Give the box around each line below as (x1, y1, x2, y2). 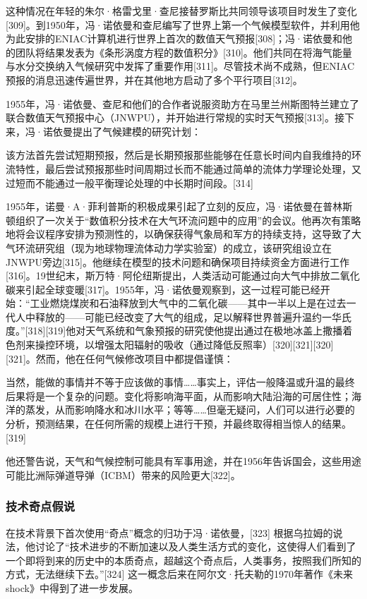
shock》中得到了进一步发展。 (6, 581, 138, 595)
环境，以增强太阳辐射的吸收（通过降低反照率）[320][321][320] (54, 337, 334, 352)
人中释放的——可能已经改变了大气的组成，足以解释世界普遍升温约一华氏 (15, 309, 351, 324)
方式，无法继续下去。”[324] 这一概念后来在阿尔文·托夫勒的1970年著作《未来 (6, 567, 353, 581)
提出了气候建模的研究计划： (72, 123, 201, 138)
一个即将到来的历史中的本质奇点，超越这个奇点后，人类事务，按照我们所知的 (6, 552, 361, 567)
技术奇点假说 (6, 497, 76, 515)
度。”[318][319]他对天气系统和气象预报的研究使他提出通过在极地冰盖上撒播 (6, 323, 343, 338)
